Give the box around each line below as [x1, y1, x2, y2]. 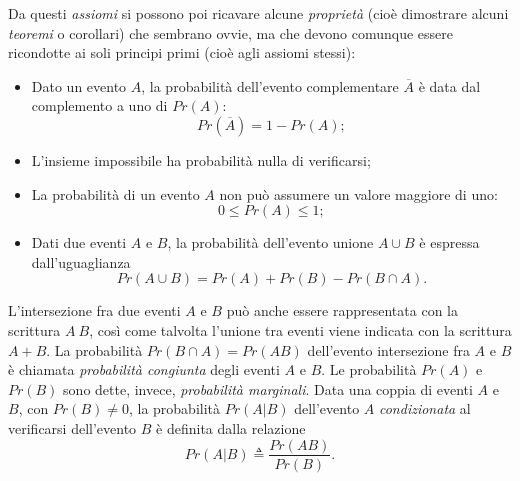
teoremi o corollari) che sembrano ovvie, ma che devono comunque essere [8, 22, 454, 43]
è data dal [418, 75, 481, 96]
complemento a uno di [31, 95, 168, 116]
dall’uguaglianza [31, 251, 131, 272]
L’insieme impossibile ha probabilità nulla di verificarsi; [31, 149, 371, 170]
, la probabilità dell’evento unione [167, 232, 374, 253]
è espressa [419, 232, 480, 253]
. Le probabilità [321, 359, 417, 380]
